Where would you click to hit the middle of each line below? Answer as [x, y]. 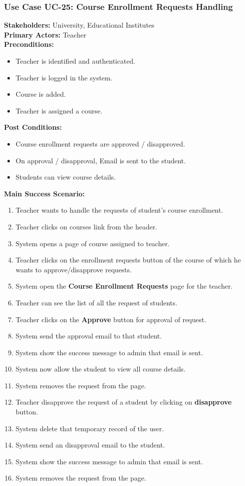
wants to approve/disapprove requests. [74, 269]
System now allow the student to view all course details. [101, 369]
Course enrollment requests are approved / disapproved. [100, 143]
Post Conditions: [33, 127]
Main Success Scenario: [44, 193]
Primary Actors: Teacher [45, 34]
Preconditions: [29, 44]
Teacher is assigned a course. [59, 110]
